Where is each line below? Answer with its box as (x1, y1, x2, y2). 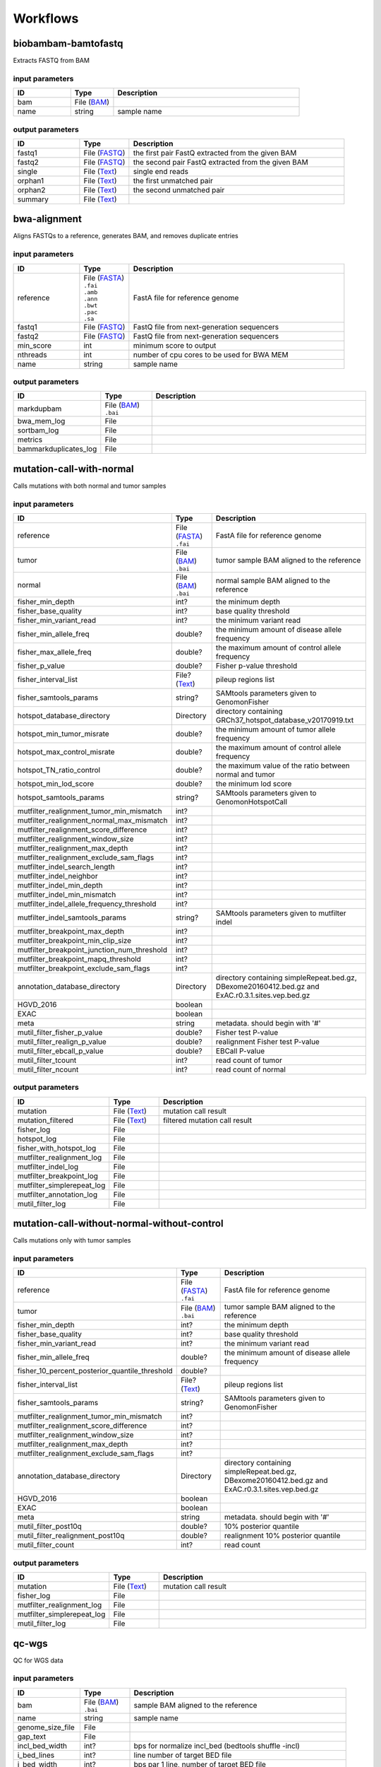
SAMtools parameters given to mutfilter (215, 908, 346, 918)
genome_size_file (17, 1722, 75, 1732)
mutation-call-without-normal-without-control (13, 1218, 224, 1230)
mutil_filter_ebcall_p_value (17, 1046, 104, 1056)
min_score (17, 340, 52, 350)
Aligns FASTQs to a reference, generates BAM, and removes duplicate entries (13, 232, 239, 240)
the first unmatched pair (133, 175, 213, 185)
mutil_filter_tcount (17, 1055, 77, 1065)
